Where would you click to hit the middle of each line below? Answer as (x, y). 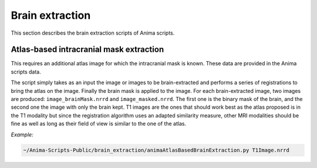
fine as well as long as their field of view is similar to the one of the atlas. (99, 124)
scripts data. (26, 72)
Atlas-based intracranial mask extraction (87, 50)
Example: (22, 135)
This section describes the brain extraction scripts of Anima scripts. (93, 33)
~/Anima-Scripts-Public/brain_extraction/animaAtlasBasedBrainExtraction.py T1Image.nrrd (156, 150)
